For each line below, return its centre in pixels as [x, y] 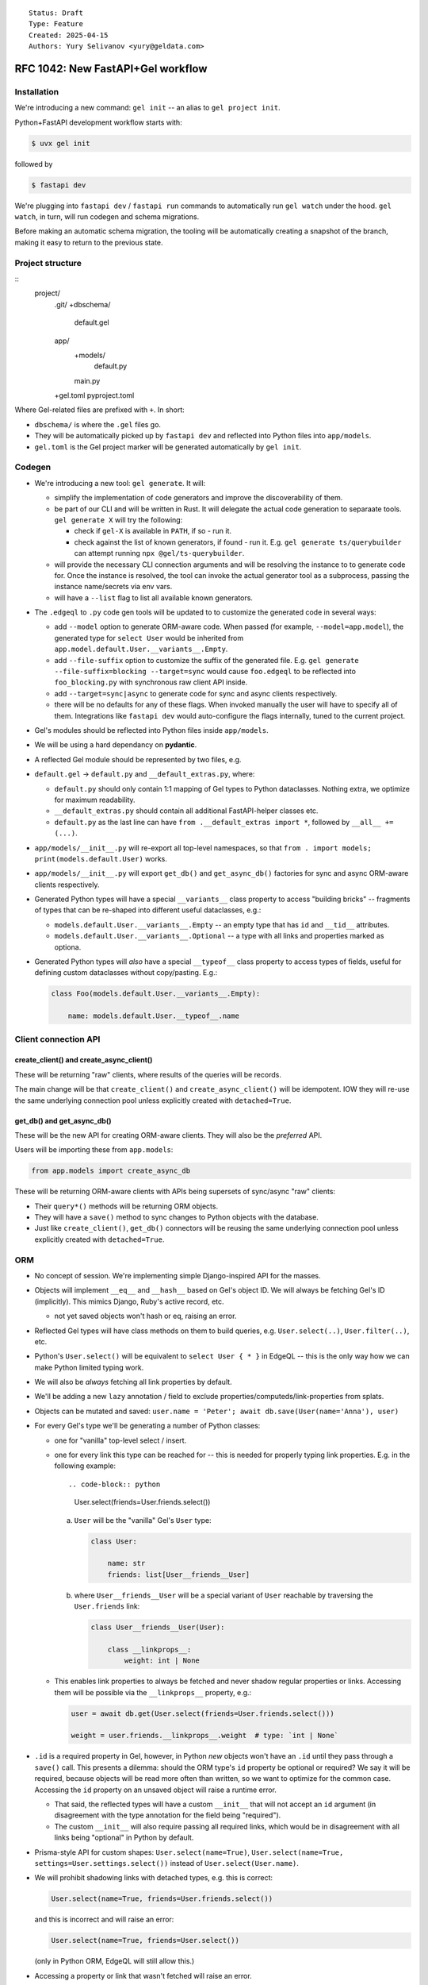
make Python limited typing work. [89, 1367]
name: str [126, 1563]
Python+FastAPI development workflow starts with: [98, 122]
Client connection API [57, 1039]
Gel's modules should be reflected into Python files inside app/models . [151, 730]
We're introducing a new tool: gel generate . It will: [120, 483]
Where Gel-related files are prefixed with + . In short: [100, 410]
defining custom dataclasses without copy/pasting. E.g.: [126, 973]
